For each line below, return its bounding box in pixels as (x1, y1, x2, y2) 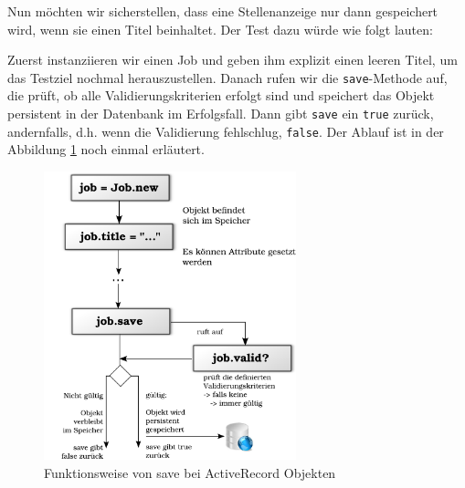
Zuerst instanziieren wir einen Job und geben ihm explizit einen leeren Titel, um (7, 50, 458, 69)
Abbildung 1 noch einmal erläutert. (7, 140, 205, 159)
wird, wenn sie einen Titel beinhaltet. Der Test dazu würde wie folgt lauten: (7, 19, 433, 38)
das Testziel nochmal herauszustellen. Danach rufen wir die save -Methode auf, (7, 67, 448, 87)
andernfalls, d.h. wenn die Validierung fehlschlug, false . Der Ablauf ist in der (7, 121, 444, 140)
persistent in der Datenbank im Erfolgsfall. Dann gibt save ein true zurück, (7, 104, 434, 123)
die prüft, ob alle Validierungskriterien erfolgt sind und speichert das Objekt (7, 86, 435, 105)
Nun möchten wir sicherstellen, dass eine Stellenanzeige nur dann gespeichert (7, 2, 439, 20)
